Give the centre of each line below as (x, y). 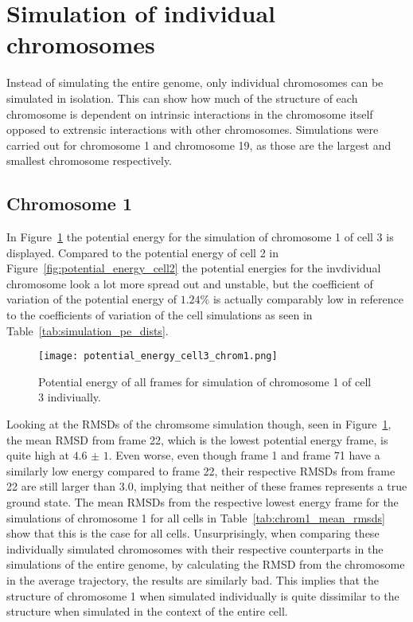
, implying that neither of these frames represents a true (270, 486)
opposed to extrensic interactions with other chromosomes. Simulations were (193, 129)
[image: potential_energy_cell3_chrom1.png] (158, 356)
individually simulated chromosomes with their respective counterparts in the (195, 548)
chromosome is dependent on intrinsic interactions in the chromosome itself (190, 113)
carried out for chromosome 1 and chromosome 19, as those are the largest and (199, 145)
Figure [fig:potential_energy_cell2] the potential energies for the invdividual (194, 268)
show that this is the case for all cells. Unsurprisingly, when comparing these (193, 533)
